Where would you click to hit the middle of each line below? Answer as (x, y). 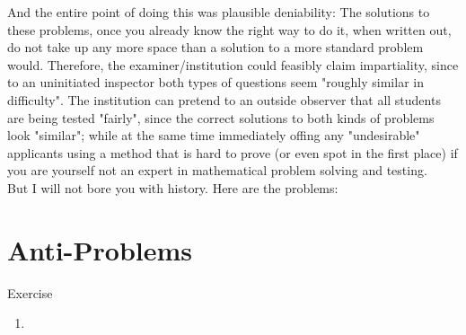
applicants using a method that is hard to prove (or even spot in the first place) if (233, 152)
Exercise (30, 292)
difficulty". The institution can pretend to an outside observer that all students (224, 99)
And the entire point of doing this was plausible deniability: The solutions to (219, 12)
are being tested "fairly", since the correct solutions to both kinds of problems (221, 117)
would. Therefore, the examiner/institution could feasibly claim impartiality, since (233, 64)
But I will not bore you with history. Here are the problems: (173, 187)
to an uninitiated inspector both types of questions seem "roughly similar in (215, 82)
